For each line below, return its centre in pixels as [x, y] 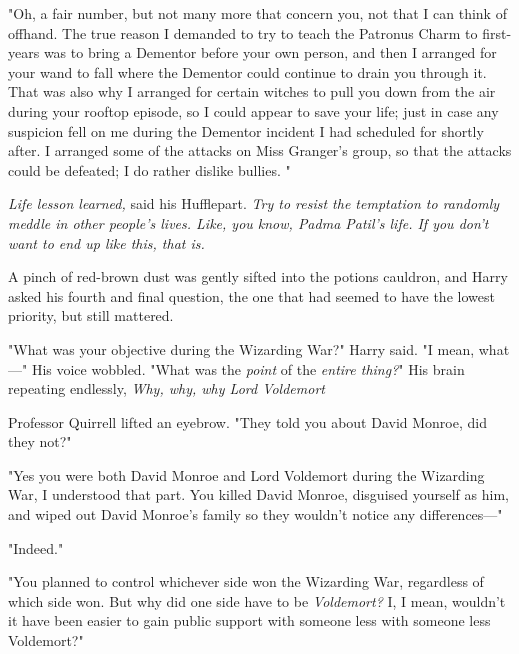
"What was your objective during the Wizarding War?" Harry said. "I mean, [241, 348]
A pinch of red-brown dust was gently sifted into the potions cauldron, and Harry [258, 276]
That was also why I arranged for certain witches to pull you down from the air [252, 91]
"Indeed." [36, 547]
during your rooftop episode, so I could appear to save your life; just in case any [253, 110]
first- [497, 32]
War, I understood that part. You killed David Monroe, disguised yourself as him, [258, 494]
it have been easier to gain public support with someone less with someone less [249, 620]
